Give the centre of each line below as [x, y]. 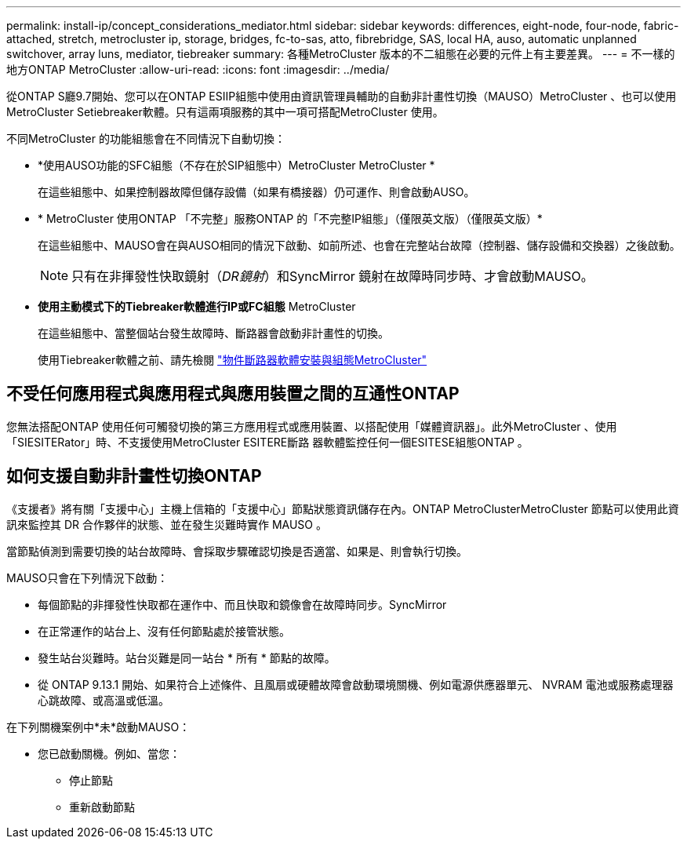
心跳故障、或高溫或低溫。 [104, 700]
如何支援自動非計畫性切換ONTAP [134, 476]
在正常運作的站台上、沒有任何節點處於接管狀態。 [164, 631]
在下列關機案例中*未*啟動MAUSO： [98, 727]
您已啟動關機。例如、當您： [109, 753]
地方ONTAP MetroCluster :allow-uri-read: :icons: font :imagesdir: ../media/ [198, 69]
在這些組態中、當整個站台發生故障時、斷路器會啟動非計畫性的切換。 [213, 333]
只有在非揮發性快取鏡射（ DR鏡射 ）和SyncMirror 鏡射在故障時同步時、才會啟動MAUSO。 [333, 276]
